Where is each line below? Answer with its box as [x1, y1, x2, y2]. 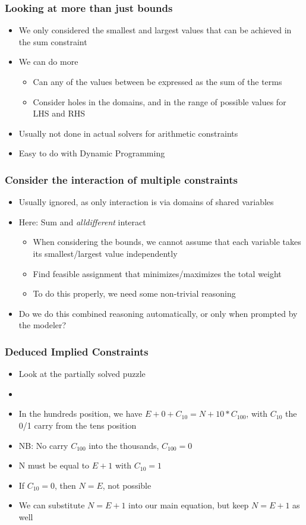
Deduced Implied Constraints [5, 344, 149, 359]
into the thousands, [89, 439, 159, 451]
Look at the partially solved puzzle [18, 367, 146, 380]
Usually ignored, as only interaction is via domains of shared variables [18, 196, 274, 208]
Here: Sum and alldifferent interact [18, 215, 146, 228]
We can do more [18, 55, 78, 68]
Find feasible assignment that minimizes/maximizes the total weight [33, 267, 282, 279]
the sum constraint [18, 35, 87, 48]
